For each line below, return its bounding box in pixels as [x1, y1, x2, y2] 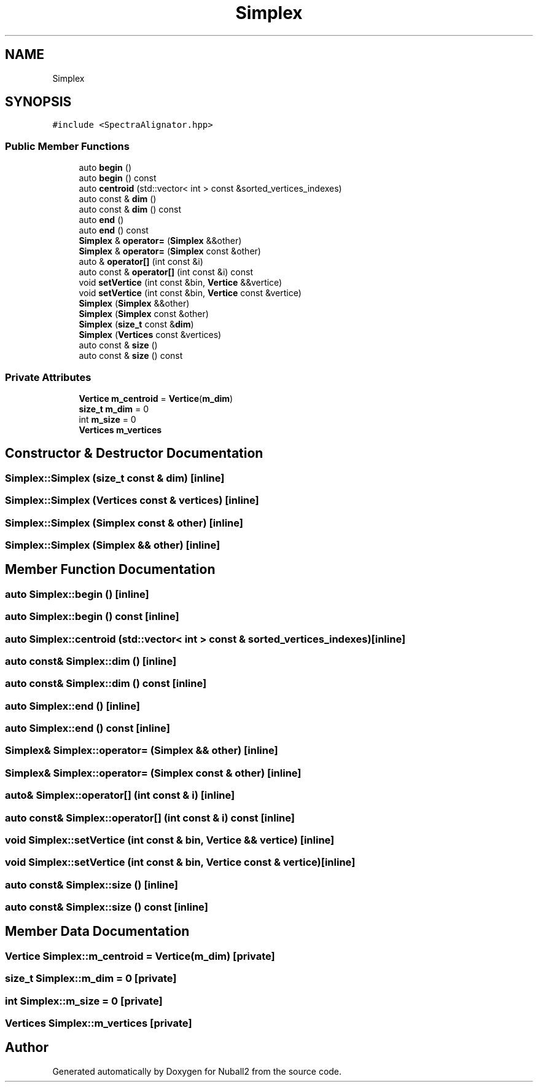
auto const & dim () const [79, 204, 181, 215]
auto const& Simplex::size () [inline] [5, 878, 178, 891]
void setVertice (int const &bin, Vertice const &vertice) [79, 288, 302, 299]
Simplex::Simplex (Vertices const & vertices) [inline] [5, 494, 259, 507]
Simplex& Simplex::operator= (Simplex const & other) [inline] [5, 766, 302, 779]
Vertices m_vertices [79, 424, 162, 435]
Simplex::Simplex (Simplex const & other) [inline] [5, 516, 243, 529]
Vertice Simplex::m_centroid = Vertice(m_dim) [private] [5, 949, 275, 962]
